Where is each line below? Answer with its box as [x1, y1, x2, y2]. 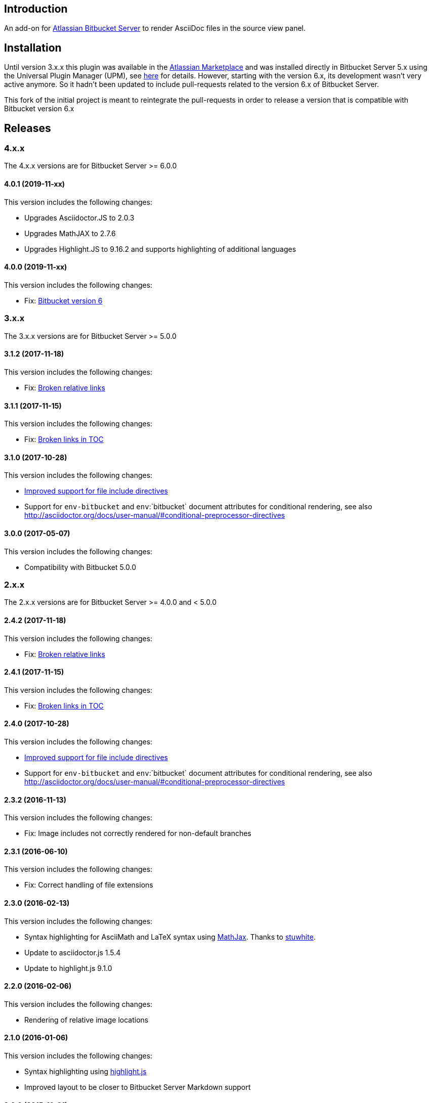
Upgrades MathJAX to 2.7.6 [24, 229, 116, 238]
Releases [4, 121, 51, 135]
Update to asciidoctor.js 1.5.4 [24, 948, 121, 957]
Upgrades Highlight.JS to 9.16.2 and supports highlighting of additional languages [24, 244, 296, 253]
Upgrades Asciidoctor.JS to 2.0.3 [24, 213, 135, 222]
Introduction [4, 3, 68, 15]
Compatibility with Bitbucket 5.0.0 [24, 562, 137, 571]
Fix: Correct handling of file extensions [24, 880, 153, 890]
